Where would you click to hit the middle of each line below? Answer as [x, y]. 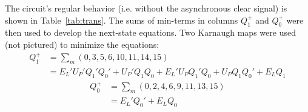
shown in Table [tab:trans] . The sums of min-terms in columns [122, 20]
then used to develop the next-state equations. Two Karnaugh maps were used [150, 32]
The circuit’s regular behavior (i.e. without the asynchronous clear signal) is [146, 8]
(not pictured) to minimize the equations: [82, 44]
